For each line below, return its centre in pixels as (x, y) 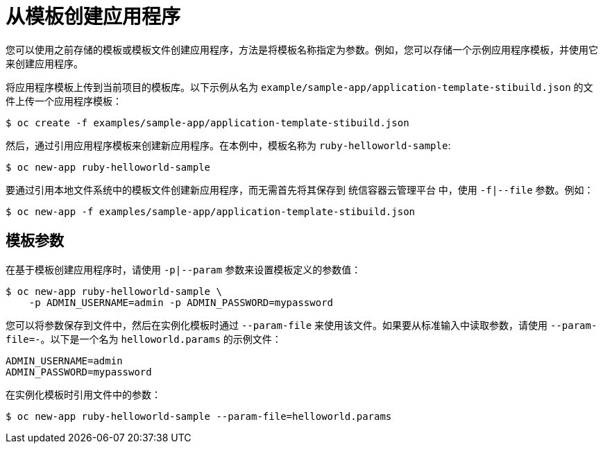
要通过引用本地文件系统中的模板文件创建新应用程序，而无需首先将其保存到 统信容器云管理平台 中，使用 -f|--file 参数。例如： (300, 189)
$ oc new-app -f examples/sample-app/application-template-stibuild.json (211, 211)
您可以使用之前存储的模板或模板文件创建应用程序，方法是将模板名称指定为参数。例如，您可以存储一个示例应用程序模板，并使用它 (302, 49)
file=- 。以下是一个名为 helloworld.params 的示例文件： (144, 339)
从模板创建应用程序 (93, 17)
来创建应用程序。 (44, 63)
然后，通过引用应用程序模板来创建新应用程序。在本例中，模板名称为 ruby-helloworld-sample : (228, 145)
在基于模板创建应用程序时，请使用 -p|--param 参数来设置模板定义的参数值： (184, 269)
